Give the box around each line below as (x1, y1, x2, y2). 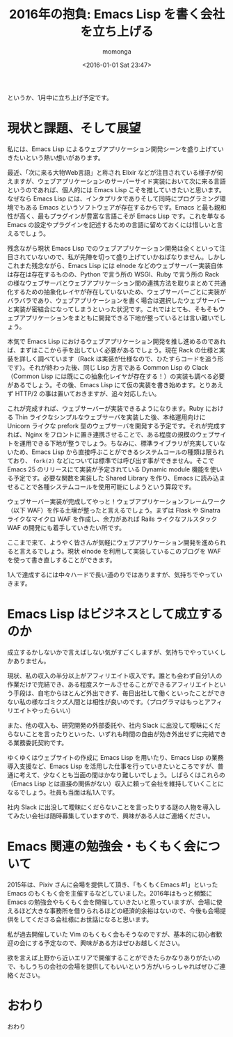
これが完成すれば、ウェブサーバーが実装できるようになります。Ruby (7, 404, 204, 412)
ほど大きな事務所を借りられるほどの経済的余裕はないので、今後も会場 (19, 906, 220, 914)
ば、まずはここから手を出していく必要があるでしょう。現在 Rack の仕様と (7, 345, 220, 354)
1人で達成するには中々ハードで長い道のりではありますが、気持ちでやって (7, 570, 217, 579)
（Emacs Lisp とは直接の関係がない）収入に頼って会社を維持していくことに (7, 779, 224, 788)
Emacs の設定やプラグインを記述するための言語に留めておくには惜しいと (7, 220, 217, 228)
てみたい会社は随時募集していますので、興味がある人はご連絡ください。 (7, 811, 214, 820)
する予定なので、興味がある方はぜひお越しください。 (31, 938, 184, 947)
